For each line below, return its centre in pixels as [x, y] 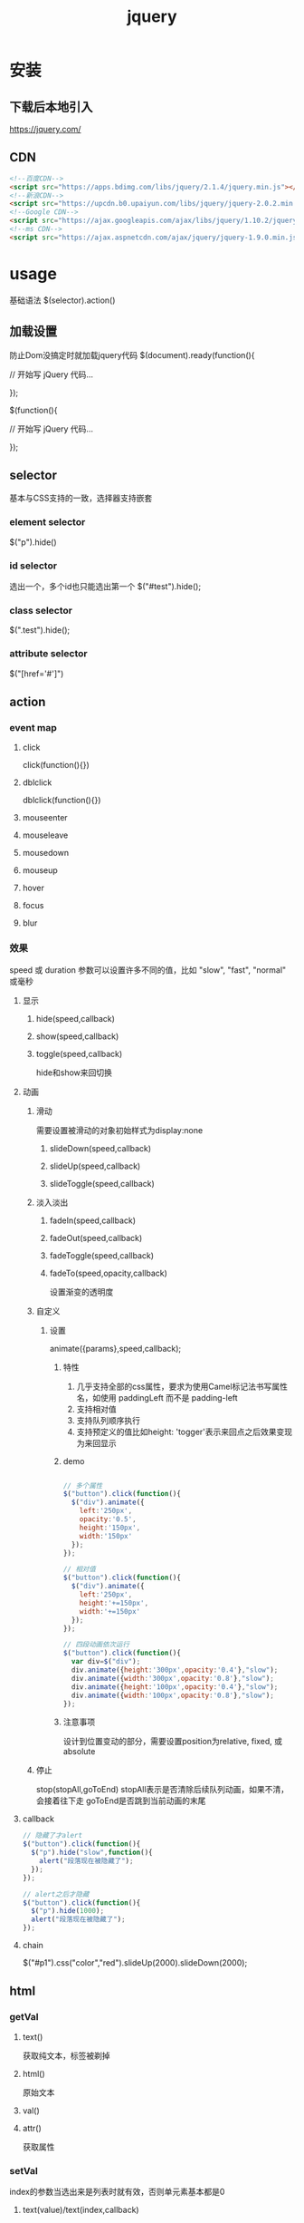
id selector [33, 566]
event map [33, 727]
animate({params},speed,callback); [115, 1348]
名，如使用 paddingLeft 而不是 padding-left [157, 1397]
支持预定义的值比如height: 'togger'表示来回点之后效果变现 [185, 1432]
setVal [24, 2170]
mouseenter [45, 818]
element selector [47, 522]
